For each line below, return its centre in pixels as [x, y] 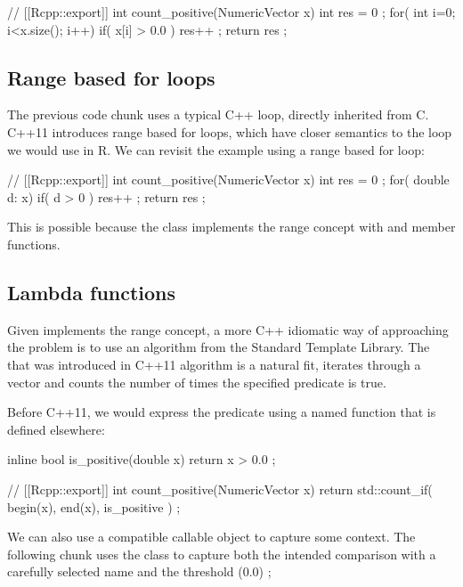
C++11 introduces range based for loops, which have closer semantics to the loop [230, 131]
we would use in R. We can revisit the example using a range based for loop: [216, 149]
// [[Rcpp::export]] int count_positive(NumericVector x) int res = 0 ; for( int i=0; [231, 12]
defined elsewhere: [56, 429]
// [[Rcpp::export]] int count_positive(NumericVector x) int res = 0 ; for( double [228, 179]
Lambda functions [92, 292]
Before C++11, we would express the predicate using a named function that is [222, 412]
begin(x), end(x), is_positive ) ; [94, 506]
